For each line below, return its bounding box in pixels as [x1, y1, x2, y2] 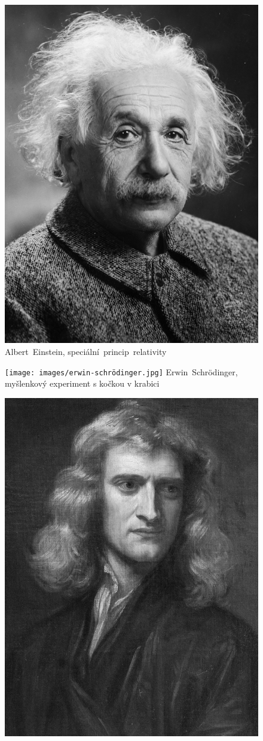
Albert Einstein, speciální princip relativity [5, 345, 167, 357]
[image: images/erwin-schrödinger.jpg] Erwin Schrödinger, [5, 365, 238, 378]
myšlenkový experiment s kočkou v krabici [5, 377, 160, 390]
